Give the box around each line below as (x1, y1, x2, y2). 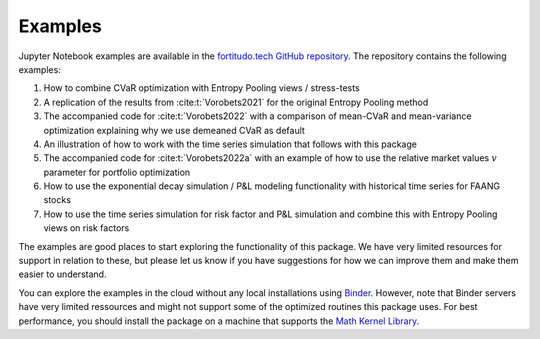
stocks (43, 194, 72, 206)
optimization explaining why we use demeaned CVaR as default (43, 124, 305, 136)
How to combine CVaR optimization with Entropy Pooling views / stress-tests (43, 82, 360, 94)
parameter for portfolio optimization (43, 166, 191, 178)
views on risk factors (43, 222, 130, 234)
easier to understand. (18, 268, 107, 280)
